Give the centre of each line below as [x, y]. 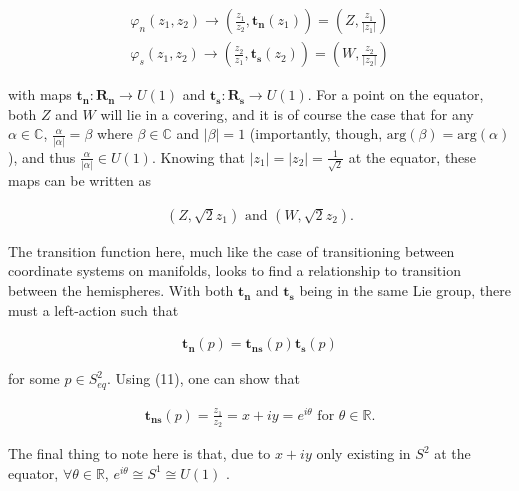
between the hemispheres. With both [121, 290]
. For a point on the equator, [395, 94]
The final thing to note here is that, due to [139, 453]
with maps [40, 94]
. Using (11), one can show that [203, 378]
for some [34, 378]
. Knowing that [198, 156]
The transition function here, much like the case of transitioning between [231, 250]
